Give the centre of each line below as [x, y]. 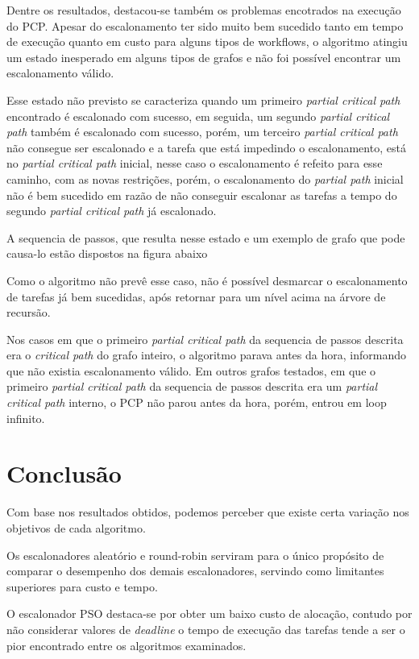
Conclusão [64, 473]
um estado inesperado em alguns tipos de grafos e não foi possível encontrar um [204, 57]
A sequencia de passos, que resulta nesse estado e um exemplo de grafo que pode [206, 237]
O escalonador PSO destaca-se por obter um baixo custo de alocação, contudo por [209, 613]
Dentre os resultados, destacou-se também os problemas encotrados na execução [204, 10]
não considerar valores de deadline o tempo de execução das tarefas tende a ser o [206, 629]
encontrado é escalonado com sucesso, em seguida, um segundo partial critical [198, 116]
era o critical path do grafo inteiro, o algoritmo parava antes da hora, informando [206, 355]
